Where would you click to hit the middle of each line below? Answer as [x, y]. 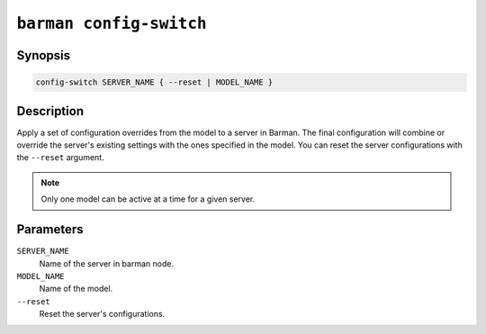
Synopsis [44, 55]
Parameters [50, 230]
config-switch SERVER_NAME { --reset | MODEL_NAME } [154, 82]
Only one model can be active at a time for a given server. [148, 199]
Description [50, 111]
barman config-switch [112, 23]
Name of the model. [76, 289]
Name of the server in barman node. [107, 263]
